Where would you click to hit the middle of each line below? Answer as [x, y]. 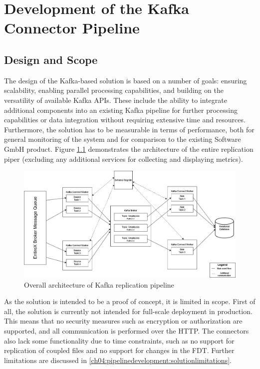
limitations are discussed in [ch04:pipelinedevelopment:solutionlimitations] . [118, 360]
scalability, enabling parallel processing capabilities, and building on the [114, 90]
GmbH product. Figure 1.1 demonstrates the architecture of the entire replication [129, 149]
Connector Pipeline [72, 28]
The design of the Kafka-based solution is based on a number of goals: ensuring [126, 80]
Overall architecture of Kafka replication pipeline [99, 284]
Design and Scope [51, 59]
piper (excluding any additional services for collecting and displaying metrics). [124, 159]
